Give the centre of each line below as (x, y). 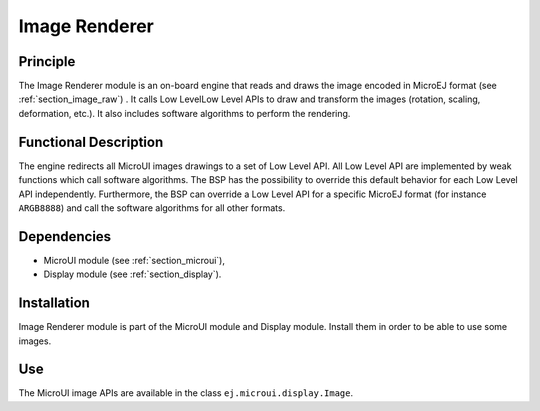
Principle (47, 61)
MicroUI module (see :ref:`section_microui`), (134, 260)
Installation (54, 303)
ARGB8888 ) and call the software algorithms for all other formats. (152, 207)
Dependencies (65, 236)
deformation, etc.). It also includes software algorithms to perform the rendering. (184, 113)
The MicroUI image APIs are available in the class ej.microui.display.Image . (186, 393)
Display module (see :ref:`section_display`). (132, 274)
